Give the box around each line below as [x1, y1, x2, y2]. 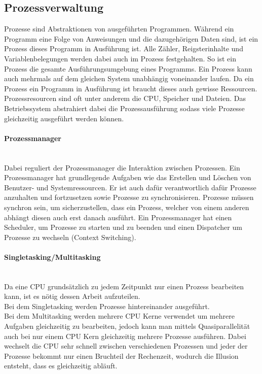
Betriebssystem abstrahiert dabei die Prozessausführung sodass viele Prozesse [4, 103, 245, 113]
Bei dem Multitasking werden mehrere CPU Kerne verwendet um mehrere [4, 311, 235, 321]
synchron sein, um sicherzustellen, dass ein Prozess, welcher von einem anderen [4, 201, 249, 212]
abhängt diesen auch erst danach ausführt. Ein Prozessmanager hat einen [4, 212, 232, 222]
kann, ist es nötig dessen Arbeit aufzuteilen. [4, 291, 140, 301]
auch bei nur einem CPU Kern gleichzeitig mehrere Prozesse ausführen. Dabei [4, 330, 246, 341]
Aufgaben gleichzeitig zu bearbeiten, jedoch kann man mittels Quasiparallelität [4, 321, 250, 331]
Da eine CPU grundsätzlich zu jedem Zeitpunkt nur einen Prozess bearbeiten [4, 281, 244, 291]
